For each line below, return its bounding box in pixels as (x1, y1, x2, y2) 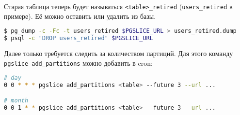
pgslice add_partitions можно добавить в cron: (4, 57, 153, 68)
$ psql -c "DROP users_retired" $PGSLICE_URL (4, 35, 153, 42)
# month (4, 97, 29, 104)
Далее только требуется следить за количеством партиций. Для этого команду (4, 48, 233, 58)
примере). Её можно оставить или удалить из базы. (4, 11, 156, 21)
